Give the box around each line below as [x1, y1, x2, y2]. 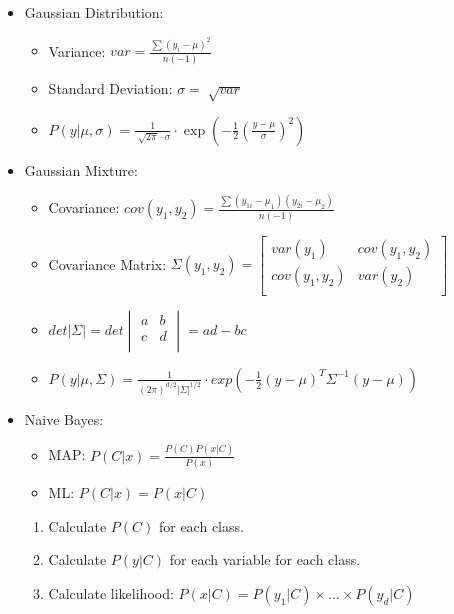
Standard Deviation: [48, 77, 173, 98]
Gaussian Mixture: [24, 159, 138, 180]
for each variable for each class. [169, 549, 361, 570]
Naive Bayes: [24, 408, 104, 429]
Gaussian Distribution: [24, 2, 164, 22]
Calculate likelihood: [48, 582, 174, 603]
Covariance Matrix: [48, 253, 167, 274]
